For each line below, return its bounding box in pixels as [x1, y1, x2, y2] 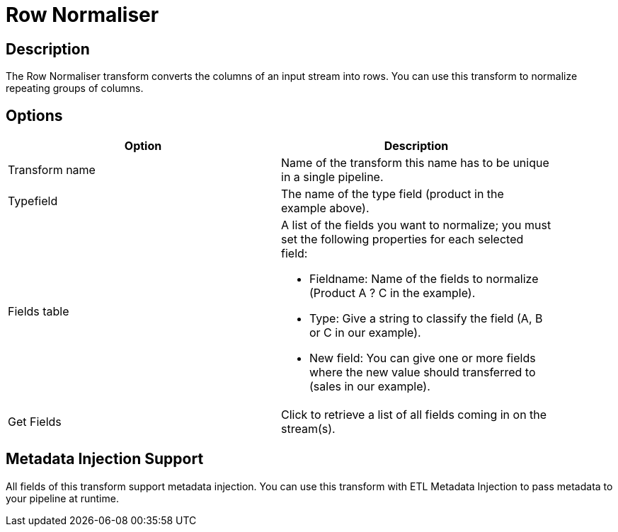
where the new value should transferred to [309, 365, 536, 380]
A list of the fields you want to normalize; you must [281, 218, 551, 233]
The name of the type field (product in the [281, 187, 504, 202]
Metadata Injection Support [6, 450, 204, 468]
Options [6, 106, 63, 125]
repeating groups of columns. [6, 82, 144, 95]
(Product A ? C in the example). [309, 286, 476, 301]
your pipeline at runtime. [6, 492, 119, 504]
